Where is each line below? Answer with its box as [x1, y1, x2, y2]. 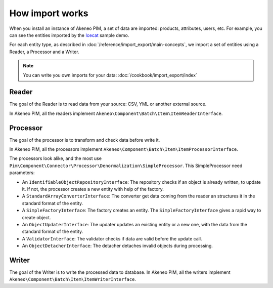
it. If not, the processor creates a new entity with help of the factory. [22, 186, 164, 192]
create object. [22, 214, 51, 220]
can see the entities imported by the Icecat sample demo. [9, 32, 129, 38]
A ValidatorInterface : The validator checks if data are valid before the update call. [22, 235, 202, 241]
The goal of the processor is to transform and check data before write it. [9, 137, 160, 143]
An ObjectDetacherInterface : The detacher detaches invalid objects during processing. [22, 243, 213, 249]
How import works [9, 8, 88, 19]
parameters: [9, 170, 35, 176]
